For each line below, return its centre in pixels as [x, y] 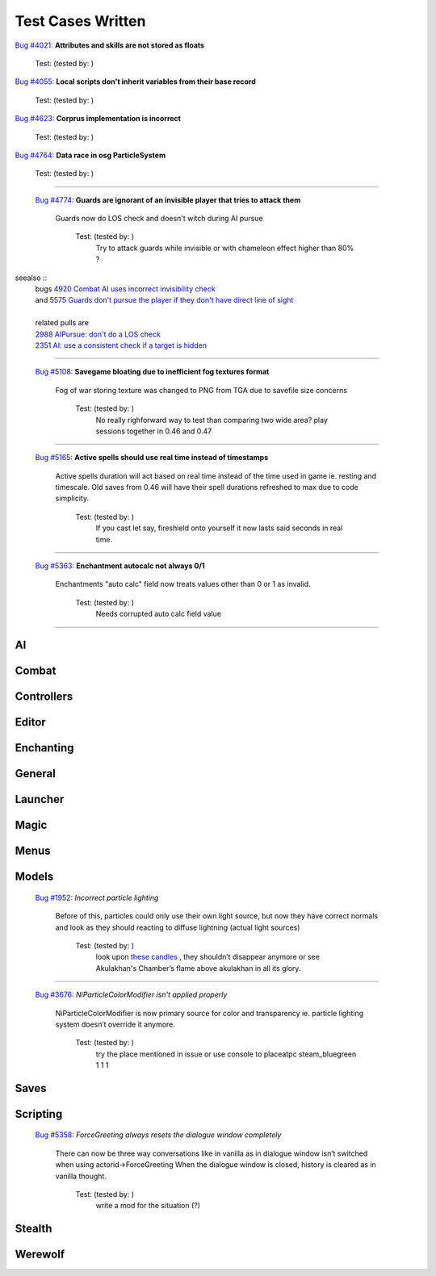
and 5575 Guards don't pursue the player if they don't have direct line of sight [164, 300]
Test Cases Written [80, 21]
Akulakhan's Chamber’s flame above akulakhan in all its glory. [198, 968]
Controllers [44, 697]
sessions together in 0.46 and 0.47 [154, 431]
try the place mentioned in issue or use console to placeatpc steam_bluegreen [226, 1054]
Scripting [39, 1114]
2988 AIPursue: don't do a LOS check [98, 334]
